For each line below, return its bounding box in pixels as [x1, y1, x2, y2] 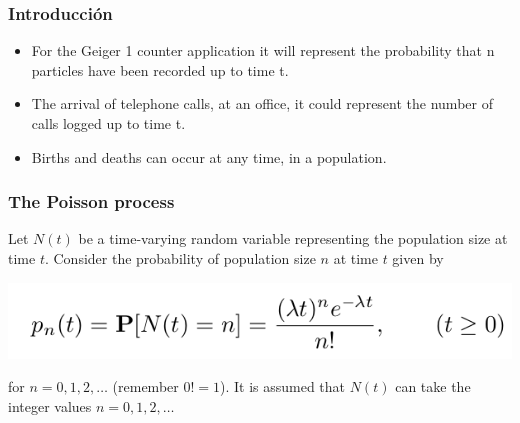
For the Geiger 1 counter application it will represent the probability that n [31, 40, 495, 61]
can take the [395, 376, 471, 397]
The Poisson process [8, 189, 175, 214]
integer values [8, 395, 92, 416]
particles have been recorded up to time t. [31, 59, 289, 80]
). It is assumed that [220, 376, 346, 397]
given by [392, 248, 444, 268]
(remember [112, 376, 179, 397]
